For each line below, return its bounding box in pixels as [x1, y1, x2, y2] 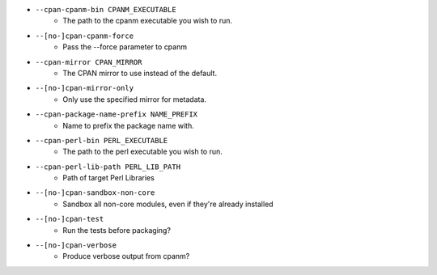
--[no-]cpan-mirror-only [35, 83, 134, 93]
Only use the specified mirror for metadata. [62, 94, 206, 104]
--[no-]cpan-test [35, 214, 104, 224]
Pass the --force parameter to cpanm [62, 42, 188, 52]
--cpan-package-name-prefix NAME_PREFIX [35, 110, 198, 119]
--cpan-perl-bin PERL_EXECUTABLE [35, 136, 168, 145]
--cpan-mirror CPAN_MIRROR [35, 57, 142, 66]
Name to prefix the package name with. [62, 121, 194, 130]
